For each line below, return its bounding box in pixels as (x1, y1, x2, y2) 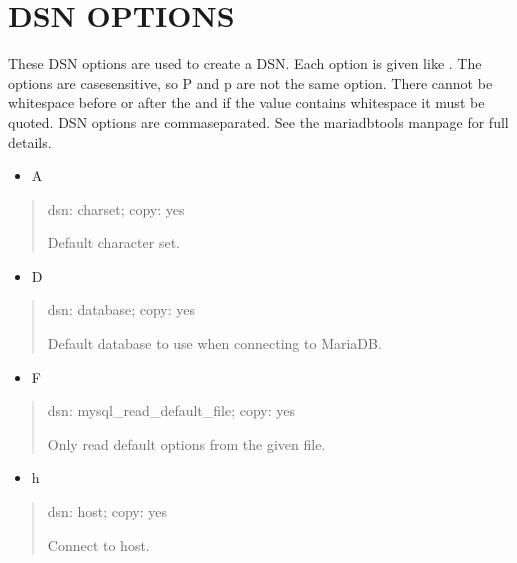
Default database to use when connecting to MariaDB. (47, 333, 382, 354)
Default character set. (47, 232, 180, 253)
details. (8, 131, 52, 152)
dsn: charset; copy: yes (47, 198, 185, 219)
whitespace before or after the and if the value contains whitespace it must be (8, 92, 485, 113)
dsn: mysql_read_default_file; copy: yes (47, 400, 296, 421)
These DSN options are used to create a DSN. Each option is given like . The (8, 53, 482, 74)
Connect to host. (47, 534, 150, 555)
